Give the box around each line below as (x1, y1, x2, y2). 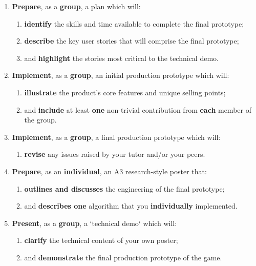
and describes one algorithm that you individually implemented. (24, 200, 238, 211)
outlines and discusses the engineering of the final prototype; (24, 183, 225, 194)
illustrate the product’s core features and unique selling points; (24, 87, 226, 97)
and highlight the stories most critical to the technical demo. (24, 52, 219, 63)
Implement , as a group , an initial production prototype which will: (12, 70, 229, 80)
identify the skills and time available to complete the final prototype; (24, 18, 244, 29)
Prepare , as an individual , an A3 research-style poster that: (12, 166, 207, 176)
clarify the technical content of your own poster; (24, 235, 178, 245)
